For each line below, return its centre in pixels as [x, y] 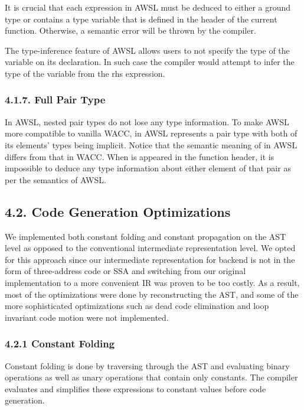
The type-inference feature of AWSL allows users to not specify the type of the [147, 50]
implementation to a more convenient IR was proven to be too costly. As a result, [152, 282]
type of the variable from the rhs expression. [85, 73]
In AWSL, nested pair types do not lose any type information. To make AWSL [147, 121]
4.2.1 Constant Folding [60, 344]
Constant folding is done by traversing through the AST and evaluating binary [147, 365]
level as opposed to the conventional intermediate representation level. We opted [150, 248]
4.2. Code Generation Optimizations [118, 211]
